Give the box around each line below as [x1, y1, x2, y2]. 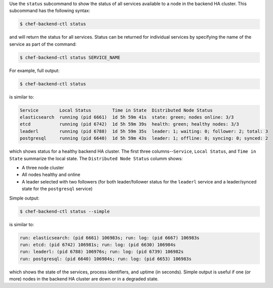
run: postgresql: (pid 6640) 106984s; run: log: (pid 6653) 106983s [20, 256, 192, 261]
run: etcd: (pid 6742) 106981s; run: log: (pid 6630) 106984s [20, 242, 176, 247]
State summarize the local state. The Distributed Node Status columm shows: [9, 155, 183, 161]
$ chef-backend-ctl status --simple [20, 209, 110, 214]
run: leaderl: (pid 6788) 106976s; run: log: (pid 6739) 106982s [20, 249, 184, 255]
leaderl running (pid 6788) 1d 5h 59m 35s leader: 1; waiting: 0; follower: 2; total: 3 [20, 128, 268, 134]
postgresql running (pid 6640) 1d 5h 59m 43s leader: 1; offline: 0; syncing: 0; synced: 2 [20, 136, 268, 141]
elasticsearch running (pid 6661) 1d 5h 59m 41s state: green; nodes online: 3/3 [20, 115, 234, 120]
